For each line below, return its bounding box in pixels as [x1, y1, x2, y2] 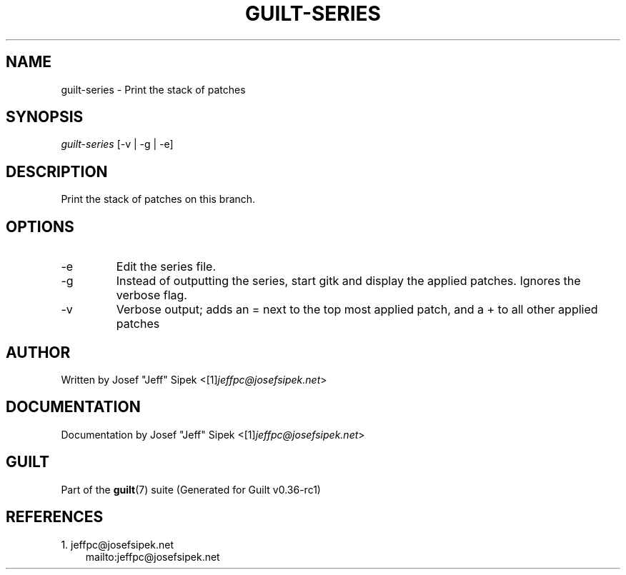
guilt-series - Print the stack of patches [61, 83, 246, 96]
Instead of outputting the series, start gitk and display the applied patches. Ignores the [116, 274, 581, 289]
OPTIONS [6, 217, 74, 236]
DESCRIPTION [6, 162, 108, 181]
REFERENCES [6, 508, 104, 526]
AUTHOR [6, 343, 71, 361]
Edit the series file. [116, 259, 217, 274]
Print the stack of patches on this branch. [61, 193, 256, 206]
